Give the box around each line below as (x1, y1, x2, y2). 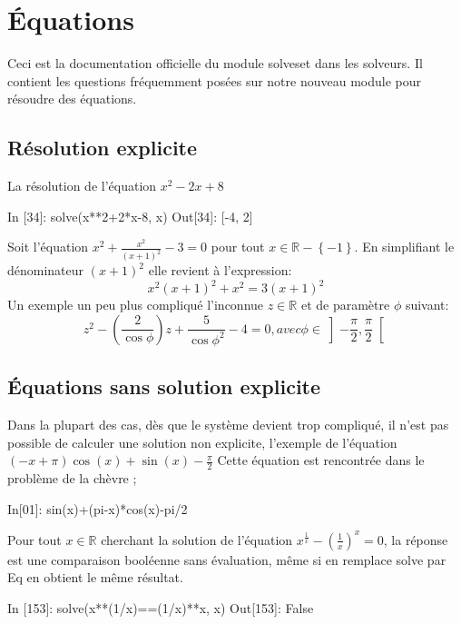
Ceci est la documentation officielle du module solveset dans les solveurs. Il (7, 54, 423, 73)
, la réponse (383, 530, 448, 549)
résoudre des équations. (7, 89, 137, 108)
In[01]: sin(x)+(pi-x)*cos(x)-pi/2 (7, 499, 188, 518)
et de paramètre (300, 295, 390, 314)
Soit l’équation (7, 237, 89, 256)
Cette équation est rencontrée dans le (217, 451, 425, 470)
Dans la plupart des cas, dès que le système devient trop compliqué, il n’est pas (7, 415, 449, 433)
